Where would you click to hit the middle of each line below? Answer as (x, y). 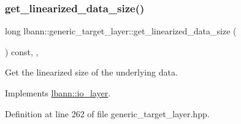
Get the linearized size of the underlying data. (91, 72)
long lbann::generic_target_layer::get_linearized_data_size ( (121, 31)
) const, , (22, 51)
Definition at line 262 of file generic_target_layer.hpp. (107, 113)
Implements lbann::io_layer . (58, 93)
